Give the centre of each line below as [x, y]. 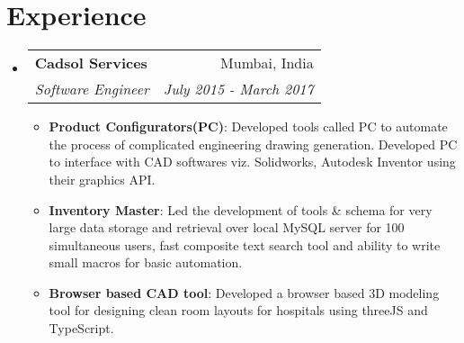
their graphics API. [102, 179]
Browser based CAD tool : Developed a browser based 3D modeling [244, 292]
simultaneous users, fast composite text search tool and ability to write [245, 244]
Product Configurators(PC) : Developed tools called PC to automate [248, 126]
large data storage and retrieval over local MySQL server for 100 [227, 227]
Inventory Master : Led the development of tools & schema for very [241, 209]
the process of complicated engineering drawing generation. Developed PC [253, 144]
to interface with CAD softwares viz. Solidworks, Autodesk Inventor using [252, 162]
